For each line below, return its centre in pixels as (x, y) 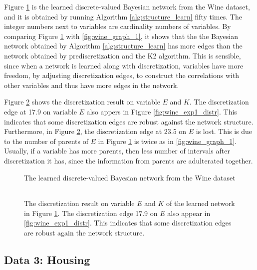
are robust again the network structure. (84, 232)
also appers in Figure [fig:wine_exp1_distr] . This (162, 111)
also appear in (189, 213)
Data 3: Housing (47, 259)
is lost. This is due (224, 131)
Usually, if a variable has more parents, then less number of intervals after (117, 151)
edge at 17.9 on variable (40, 111)
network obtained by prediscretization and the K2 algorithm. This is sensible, (123, 55)
